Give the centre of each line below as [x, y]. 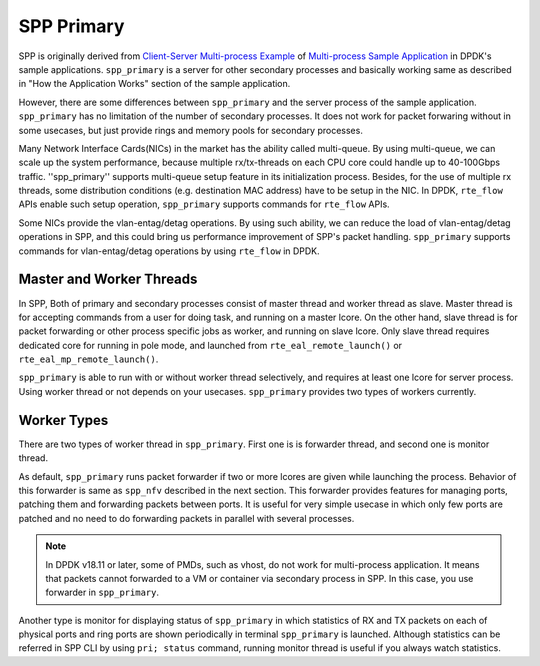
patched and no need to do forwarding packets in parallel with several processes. [186, 518]
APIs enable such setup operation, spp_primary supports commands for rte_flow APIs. [204, 204]
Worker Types [63, 420]
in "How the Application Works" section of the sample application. [154, 84]
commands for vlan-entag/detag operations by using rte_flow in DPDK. [169, 251]
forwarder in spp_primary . [102, 592]
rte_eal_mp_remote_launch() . [88, 359]
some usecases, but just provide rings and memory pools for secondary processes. [191, 130]
